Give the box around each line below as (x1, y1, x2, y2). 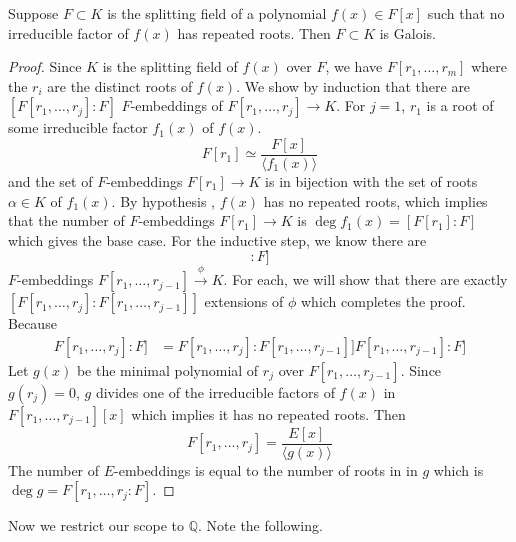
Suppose (8, 3, 59, 23)
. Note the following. (198, 515, 323, 536)
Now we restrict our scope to (8, 515, 185, 536)
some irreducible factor (8, 117, 148, 138)
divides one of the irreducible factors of (95, 381, 335, 402)
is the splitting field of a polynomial (107, 3, 327, 23)
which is (433, 459, 484, 480)
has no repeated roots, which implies (263, 190, 488, 211)
